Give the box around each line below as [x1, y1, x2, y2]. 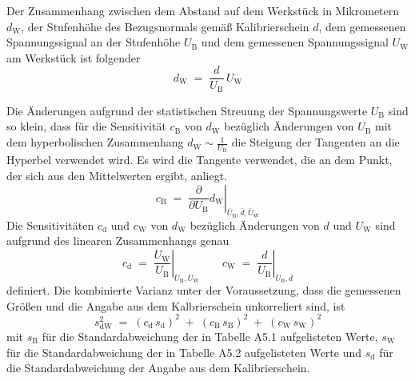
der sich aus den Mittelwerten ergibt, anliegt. [6, 166, 227, 183]
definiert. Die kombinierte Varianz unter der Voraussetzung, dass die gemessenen [6, 282, 401, 299]
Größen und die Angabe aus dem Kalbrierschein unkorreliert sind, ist [6, 297, 345, 314]
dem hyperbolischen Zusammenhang [6, 134, 184, 150]
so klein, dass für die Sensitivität [6, 118, 166, 134]
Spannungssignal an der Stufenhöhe [6, 34, 181, 50]
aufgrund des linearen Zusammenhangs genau [6, 232, 229, 249]
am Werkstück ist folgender [6, 49, 141, 66]
